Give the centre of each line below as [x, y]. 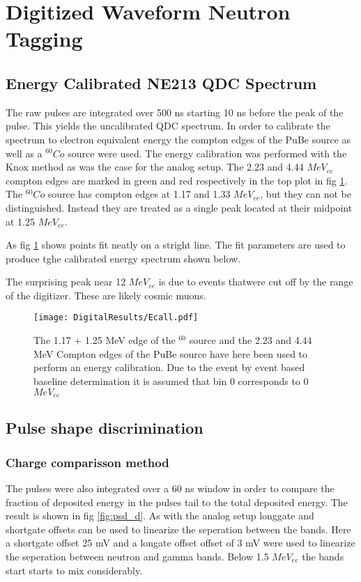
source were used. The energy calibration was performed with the [207, 153]
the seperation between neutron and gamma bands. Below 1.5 [137, 556]
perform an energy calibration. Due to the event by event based [169, 367]
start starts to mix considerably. [74, 570]
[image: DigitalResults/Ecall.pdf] [116, 318]
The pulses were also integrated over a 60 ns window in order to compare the [170, 488]
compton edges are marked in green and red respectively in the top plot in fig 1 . [177, 180]
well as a [24, 153]
